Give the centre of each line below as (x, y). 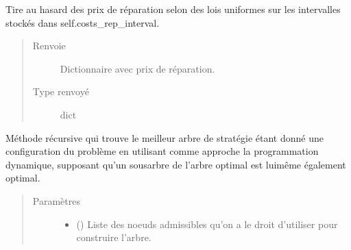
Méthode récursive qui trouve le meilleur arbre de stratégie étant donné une (165, 137)
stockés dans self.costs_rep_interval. (83, 22)
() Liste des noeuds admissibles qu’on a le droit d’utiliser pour (207, 224)
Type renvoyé (61, 91)
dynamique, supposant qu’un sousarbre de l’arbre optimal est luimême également (176, 164)
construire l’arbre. (114, 237)
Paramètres (56, 200)
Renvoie (49, 46)
